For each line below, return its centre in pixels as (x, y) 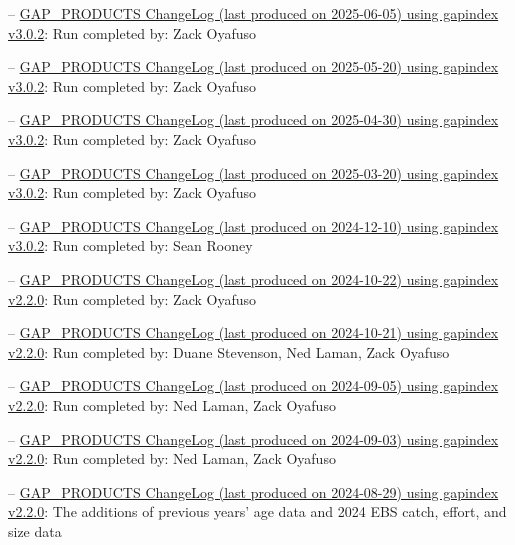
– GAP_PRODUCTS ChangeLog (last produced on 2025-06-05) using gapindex (253, 13)
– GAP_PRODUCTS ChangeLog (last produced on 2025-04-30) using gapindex (253, 119)
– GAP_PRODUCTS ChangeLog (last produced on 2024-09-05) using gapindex (253, 385)
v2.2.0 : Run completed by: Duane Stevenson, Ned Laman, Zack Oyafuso (229, 351)
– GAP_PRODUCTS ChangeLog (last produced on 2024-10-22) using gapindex (253, 278)
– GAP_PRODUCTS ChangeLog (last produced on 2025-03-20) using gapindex (253, 172)
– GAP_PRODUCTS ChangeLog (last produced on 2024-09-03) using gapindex (253, 438)
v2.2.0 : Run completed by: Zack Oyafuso (132, 298)
